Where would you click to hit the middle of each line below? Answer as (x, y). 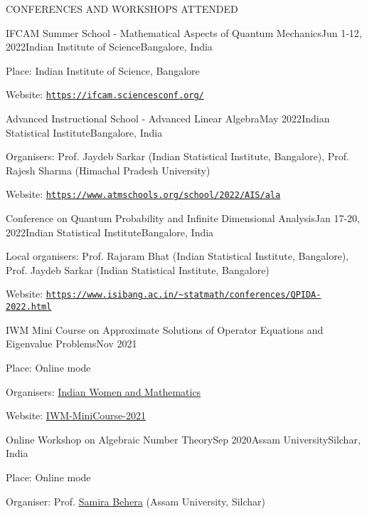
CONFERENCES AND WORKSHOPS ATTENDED (122, 9)
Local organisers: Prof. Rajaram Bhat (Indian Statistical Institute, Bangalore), (177, 256)
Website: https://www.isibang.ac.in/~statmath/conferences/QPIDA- (164, 294)
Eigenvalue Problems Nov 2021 (71, 343)
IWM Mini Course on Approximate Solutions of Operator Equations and (165, 329)
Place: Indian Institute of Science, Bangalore (103, 70)
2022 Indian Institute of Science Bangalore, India (109, 47)
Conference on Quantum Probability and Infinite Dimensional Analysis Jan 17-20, (183, 218)
